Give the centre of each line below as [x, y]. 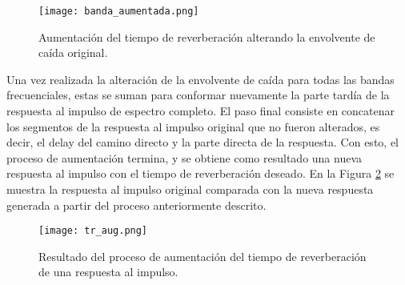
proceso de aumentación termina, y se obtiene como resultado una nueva [184, 157]
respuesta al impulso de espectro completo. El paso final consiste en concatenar [200, 111]
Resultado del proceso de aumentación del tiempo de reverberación [202, 256]
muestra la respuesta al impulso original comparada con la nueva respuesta [190, 189]
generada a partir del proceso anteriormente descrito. [136, 205]
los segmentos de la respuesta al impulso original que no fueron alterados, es [193, 126]
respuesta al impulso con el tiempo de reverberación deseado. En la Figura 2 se [200, 173]
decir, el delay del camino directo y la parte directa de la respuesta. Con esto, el [202, 142]
